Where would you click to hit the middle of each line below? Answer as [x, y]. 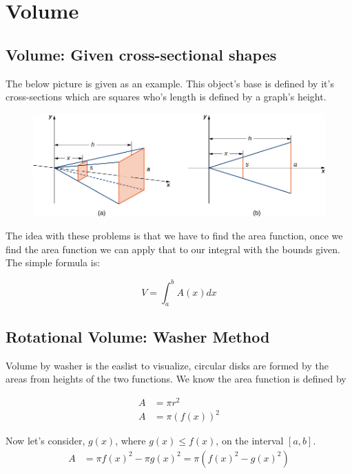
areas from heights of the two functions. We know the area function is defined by [176, 379]
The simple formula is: [53, 262]
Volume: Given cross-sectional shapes [141, 54]
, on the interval [250, 441]
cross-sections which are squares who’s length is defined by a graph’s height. [166, 97]
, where [131, 441]
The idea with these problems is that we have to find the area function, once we [174, 236]
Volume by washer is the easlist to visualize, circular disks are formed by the [167, 365]
